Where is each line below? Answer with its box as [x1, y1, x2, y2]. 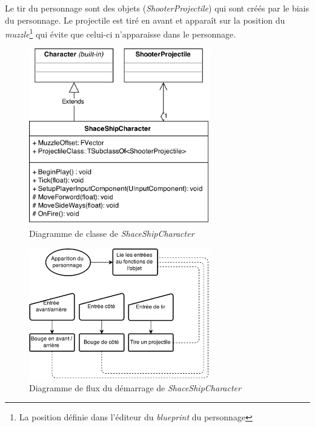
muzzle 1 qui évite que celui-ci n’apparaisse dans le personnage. [5, 26, 236, 40]
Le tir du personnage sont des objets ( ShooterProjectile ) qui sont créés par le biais [5, 2, 309, 14]
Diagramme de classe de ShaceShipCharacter [29, 227, 194, 239]
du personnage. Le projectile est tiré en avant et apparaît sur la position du [5, 13, 285, 26]
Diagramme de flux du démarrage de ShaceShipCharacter [29, 381, 241, 394]
